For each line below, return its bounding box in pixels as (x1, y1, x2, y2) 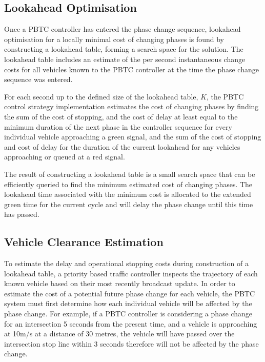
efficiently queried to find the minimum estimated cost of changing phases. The (4, 178, 253, 189)
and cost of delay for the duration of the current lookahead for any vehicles (4, 141, 240, 152)
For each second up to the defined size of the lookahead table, (4, 91, 198, 102)
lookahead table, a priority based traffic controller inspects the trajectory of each (4, 268, 258, 278)
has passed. (4, 209, 39, 219)
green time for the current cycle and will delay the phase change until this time (4, 198, 253, 209)
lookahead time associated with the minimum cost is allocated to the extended (4, 189, 251, 199)
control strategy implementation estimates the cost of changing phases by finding (4, 101, 259, 112)
